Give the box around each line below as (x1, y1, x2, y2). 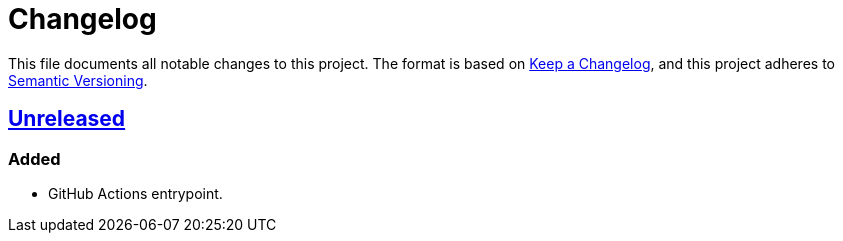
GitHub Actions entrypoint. (48, 184, 223, 202)
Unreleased (8, 106, 126, 132)
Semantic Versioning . (8, 71, 148, 89)
